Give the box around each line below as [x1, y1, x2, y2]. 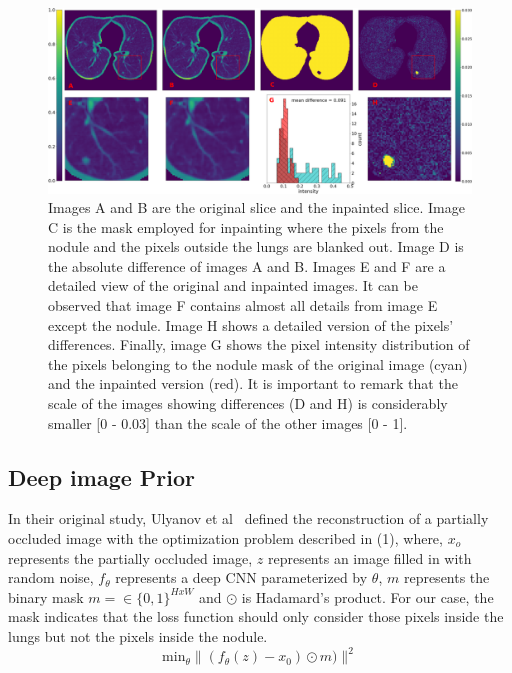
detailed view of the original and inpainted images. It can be [48, 275, 418, 296]
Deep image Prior [8, 461, 196, 492]
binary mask [8, 586, 84, 607]
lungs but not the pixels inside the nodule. [8, 625, 268, 646]
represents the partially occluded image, [8, 547, 253, 568]
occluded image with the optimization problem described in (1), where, [8, 528, 443, 549]
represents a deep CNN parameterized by [115, 567, 368, 588]
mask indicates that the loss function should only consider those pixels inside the [8, 606, 504, 627]
